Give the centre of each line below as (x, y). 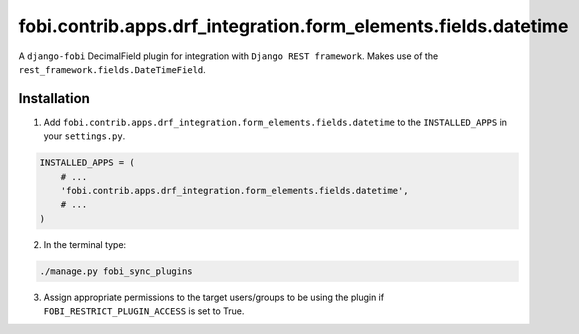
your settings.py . (84, 136)
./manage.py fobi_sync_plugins (116, 271)
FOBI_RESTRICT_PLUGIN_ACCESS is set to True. (144, 311)
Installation (54, 98)
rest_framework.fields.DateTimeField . (112, 69)
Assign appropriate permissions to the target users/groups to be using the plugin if (214, 297)
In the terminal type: (85, 244)
